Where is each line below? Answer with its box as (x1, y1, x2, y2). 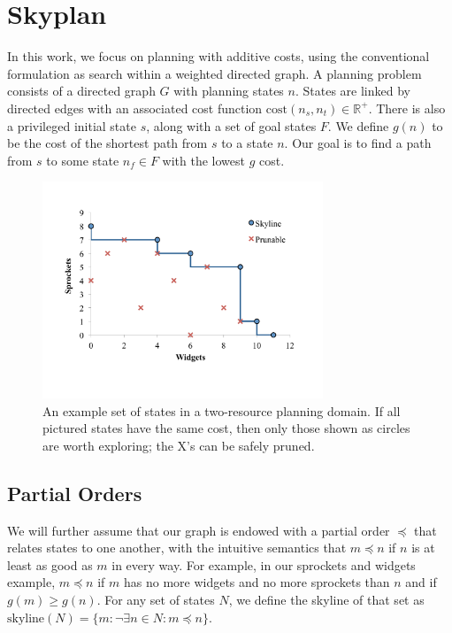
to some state (46, 151, 119, 169)
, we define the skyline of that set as (228, 590, 425, 608)
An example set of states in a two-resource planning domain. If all (42, 401, 401, 420)
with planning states (173, 81, 284, 100)
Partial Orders (7, 479, 142, 506)
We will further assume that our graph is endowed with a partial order (7, 521, 390, 539)
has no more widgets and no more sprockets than (123, 573, 390, 591)
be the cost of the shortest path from (7, 134, 208, 152)
